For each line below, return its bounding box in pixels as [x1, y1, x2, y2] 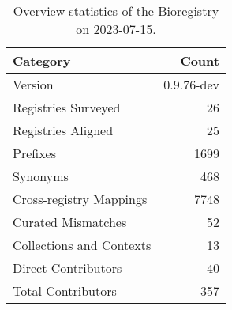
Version [13, 75, 54, 93]
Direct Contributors [13, 259, 122, 277]
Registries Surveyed [13, 98, 121, 116]
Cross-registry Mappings [13, 190, 148, 208]
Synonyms [13, 167, 69, 185]
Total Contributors [13, 282, 117, 300]
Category [13, 51, 71, 70]
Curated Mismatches [13, 213, 127, 231]
